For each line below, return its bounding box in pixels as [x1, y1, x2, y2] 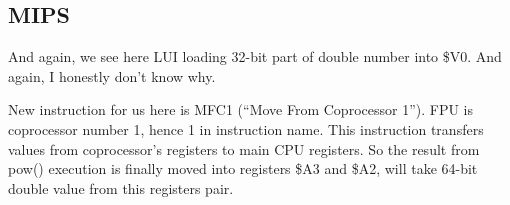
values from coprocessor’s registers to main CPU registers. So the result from [8, 138, 480, 159]
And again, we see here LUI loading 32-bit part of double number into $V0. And [8, 46, 502, 67]
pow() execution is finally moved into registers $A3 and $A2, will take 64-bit [8, 158, 478, 179]
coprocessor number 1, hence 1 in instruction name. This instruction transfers [8, 118, 484, 139]
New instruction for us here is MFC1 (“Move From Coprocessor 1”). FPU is [8, 99, 473, 120]
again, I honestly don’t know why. [8, 65, 216, 86]
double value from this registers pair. [8, 177, 234, 198]
